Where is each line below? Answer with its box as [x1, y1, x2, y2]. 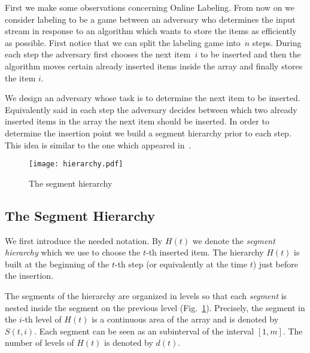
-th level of [22, 313, 62, 325]
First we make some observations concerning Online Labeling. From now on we [5, 1, 295, 13]
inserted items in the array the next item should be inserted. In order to [5, 115, 269, 127]
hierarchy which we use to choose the [5, 246, 141, 258]
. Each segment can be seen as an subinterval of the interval [34, 324, 254, 337]
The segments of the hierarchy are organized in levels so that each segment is [5, 289, 287, 302]
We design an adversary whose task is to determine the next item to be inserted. [5, 92, 300, 104]
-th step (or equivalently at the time [114, 257, 247, 270]
